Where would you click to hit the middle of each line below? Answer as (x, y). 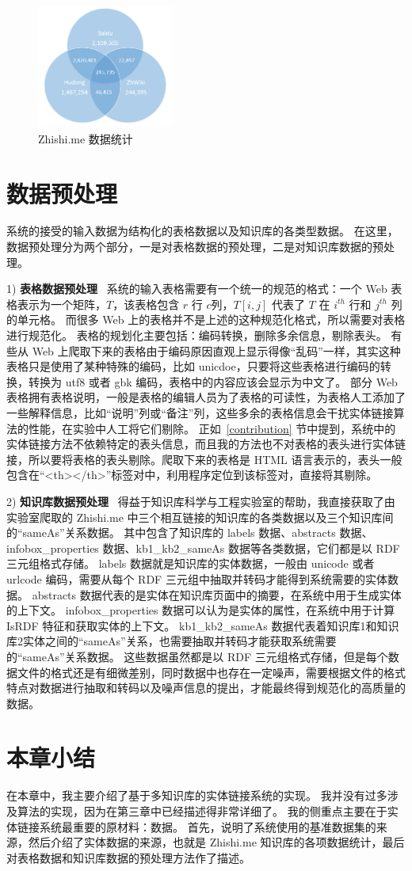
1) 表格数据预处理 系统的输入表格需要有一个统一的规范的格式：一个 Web (197, 289)
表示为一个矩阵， (61, 304)
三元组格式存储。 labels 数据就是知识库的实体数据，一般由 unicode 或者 (191, 563)
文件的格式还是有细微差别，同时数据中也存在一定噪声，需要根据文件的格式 (211, 672)
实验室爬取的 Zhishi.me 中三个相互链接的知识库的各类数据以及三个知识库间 (200, 517)
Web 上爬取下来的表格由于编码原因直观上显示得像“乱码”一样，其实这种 (216, 350)
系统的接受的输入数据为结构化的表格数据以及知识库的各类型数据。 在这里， (202, 231)
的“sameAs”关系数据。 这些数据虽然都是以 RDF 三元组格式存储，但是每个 (197, 656)
